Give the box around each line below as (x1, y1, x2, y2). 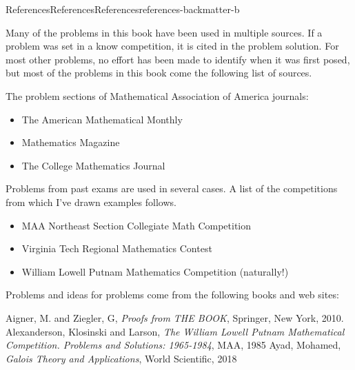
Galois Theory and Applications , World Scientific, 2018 (6, 351, 237, 365)
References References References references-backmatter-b (6, 2, 240, 16)
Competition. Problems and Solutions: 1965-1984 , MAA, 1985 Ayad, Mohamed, (6, 338, 341, 352)
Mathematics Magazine (21, 135, 120, 150)
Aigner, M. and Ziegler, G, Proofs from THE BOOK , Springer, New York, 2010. (6, 310, 344, 325)
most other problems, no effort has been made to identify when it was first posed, (6, 52, 350, 66)
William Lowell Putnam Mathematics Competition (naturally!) (21, 264, 289, 278)
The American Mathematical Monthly (21, 112, 183, 126)
